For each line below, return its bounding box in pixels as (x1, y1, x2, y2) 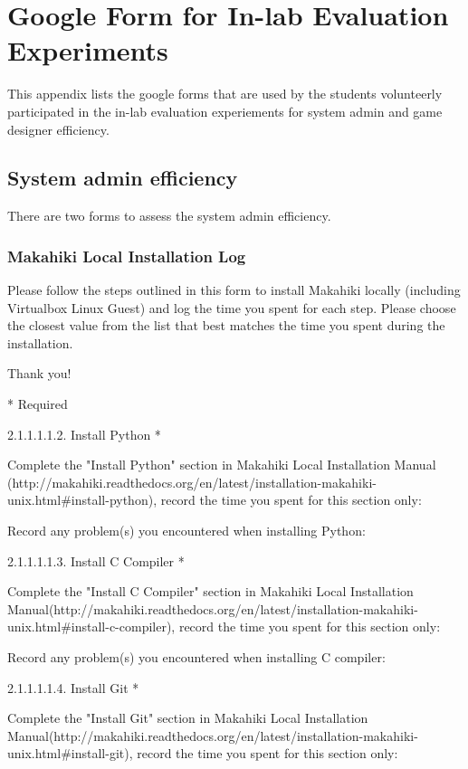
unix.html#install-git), (7, 744, 133, 763)
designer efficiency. (7, 119, 110, 138)
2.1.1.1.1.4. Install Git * (7, 678, 139, 697)
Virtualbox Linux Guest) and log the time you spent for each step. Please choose (7, 298, 456, 317)
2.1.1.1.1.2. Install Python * (7, 424, 161, 443)
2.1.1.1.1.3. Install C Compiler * (7, 551, 185, 570)
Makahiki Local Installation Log (7, 244, 246, 267)
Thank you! (7, 364, 72, 383)
